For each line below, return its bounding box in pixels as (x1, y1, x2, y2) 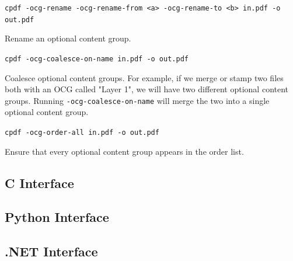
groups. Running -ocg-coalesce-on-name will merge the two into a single (5, 94, 270, 106)
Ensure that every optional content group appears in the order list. (5, 145, 244, 157)
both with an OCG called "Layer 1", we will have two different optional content (5, 83, 289, 95)
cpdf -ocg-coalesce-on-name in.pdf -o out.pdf (5, 54, 189, 63)
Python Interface (5, 208, 109, 226)
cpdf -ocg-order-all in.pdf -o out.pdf (5, 128, 159, 137)
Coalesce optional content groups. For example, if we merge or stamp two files (5, 71, 284, 83)
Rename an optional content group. (5, 32, 131, 44)
